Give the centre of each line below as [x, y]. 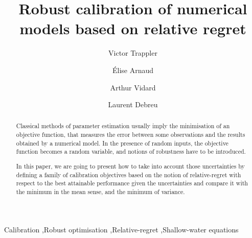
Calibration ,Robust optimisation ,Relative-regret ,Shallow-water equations [121, 229]
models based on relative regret [133, 28]
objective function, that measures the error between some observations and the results [131, 135]
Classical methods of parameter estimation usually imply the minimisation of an [123, 126]
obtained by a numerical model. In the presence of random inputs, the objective [122, 143]
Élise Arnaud [133, 70]
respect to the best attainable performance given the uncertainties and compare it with [132, 183]
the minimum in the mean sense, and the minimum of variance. [100, 191]
